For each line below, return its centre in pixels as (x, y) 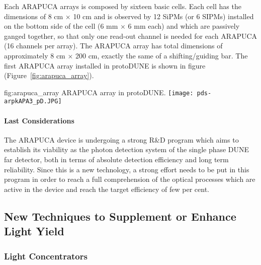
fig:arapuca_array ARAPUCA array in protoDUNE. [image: (99, 92)
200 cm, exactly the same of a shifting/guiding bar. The (161, 55)
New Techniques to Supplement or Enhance (120, 216)
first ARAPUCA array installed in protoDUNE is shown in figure (105, 65)
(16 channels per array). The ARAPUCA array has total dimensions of (113, 46)
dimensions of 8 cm (34, 16)
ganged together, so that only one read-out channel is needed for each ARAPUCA (131, 36)
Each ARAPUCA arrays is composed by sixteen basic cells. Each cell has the (123, 6)
